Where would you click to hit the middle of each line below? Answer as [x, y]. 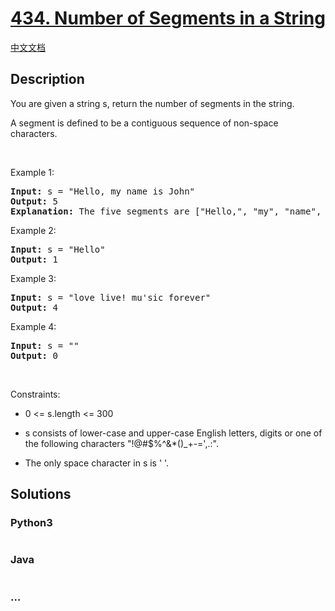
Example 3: [33, 278]
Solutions [41, 494]
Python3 [31, 523]
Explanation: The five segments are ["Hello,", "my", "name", [166, 211]
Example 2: [33, 230]
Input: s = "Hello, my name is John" [103, 191]
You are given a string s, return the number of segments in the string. [152, 103]
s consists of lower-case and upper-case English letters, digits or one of [173, 433]
